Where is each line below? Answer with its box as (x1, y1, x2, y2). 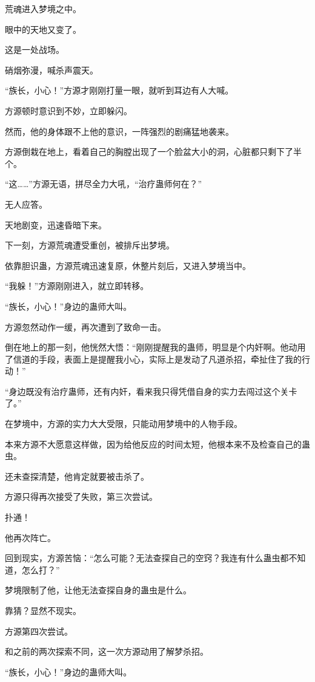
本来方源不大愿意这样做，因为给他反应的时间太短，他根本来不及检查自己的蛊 (5, 437, 310, 450)
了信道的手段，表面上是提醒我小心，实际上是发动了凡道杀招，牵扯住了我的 (5, 352, 302, 365)
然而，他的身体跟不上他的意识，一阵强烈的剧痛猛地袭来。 (5, 124, 234, 137)
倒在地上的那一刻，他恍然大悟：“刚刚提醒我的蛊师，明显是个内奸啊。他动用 (5, 341, 306, 353)
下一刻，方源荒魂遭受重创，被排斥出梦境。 (5, 239, 174, 251)
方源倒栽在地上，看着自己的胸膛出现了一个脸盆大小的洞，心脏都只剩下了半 (5, 145, 302, 158)
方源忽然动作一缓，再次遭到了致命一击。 (5, 320, 166, 333)
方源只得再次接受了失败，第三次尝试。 (5, 490, 157, 503)
